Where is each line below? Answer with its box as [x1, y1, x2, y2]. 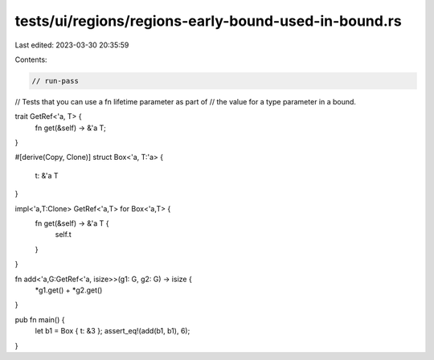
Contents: [14, 55, 47, 64]
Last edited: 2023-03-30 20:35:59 [14, 40, 129, 50]
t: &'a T [35, 170, 59, 180]
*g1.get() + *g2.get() [35, 285, 103, 295]
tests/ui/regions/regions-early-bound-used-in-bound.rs [14, 12, 402, 30]
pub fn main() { [14, 314, 65, 325]
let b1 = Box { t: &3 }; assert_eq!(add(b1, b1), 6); [35, 326, 190, 336]
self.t [55, 230, 72, 239]
